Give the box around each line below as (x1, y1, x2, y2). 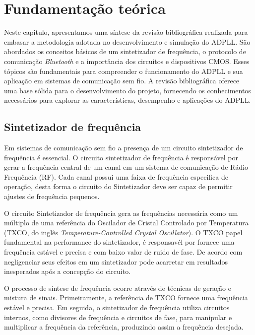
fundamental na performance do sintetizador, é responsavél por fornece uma (4, 237, 235, 247)
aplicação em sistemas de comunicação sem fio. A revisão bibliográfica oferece (4, 75, 240, 86)
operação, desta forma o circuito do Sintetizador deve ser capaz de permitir (4, 181, 233, 192)
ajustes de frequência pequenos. (4, 191, 100, 201)
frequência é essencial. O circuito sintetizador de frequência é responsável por (4, 152, 238, 162)
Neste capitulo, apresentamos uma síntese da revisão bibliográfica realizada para (4, 27, 248, 37)
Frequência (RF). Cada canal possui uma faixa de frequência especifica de (4, 171, 229, 182)
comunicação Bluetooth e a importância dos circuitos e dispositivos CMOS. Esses (4, 56, 250, 66)
